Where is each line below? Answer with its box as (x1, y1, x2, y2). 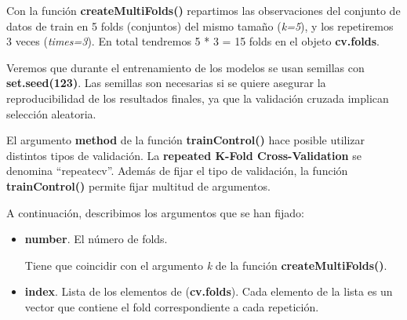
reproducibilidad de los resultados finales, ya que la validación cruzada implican (6, 89, 389, 106)
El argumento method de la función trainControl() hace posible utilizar (6, 132, 365, 148)
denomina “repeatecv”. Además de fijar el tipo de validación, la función (6, 162, 348, 179)
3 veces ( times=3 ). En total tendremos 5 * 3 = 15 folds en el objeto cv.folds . (6, 33, 380, 49)
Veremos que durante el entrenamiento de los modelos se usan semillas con (6, 59, 365, 75)
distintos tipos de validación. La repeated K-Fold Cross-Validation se (6, 147, 362, 163)
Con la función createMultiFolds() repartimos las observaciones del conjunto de (6, 2, 401, 18)
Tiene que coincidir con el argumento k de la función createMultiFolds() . (24, 256, 387, 273)
